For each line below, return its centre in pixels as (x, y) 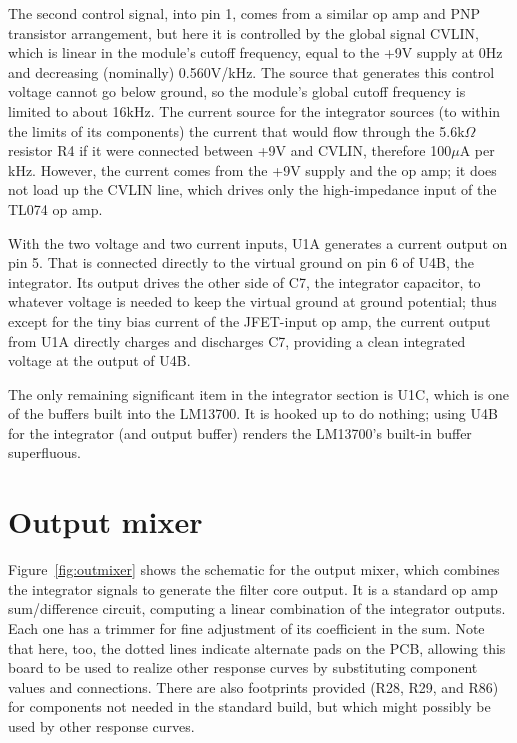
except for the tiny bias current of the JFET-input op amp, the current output (249, 320)
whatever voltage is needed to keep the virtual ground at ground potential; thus (252, 301)
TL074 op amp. (55, 208)
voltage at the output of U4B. (99, 360)
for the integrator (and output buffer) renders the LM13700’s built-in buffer (240, 432)
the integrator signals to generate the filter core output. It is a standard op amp (253, 588)
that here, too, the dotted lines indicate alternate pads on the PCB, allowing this (257, 647)
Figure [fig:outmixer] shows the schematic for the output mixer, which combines (254, 569)
